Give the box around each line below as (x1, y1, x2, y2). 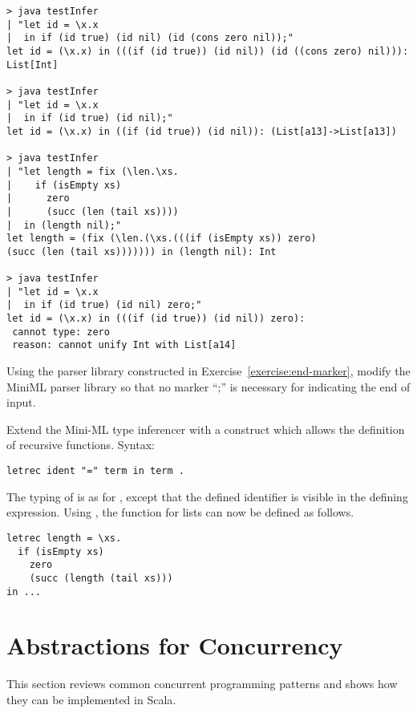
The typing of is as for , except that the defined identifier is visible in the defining (6, 488, 408, 504)
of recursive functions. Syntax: (6, 436, 155, 453)
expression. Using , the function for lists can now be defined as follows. (6, 504, 354, 521)
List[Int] (6, 59, 59, 71)
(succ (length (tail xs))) (29, 572, 173, 584)
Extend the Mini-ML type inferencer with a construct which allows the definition (6, 420, 405, 437)
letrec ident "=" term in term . (6, 465, 184, 477)
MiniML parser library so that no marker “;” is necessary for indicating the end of (6, 378, 411, 395)
